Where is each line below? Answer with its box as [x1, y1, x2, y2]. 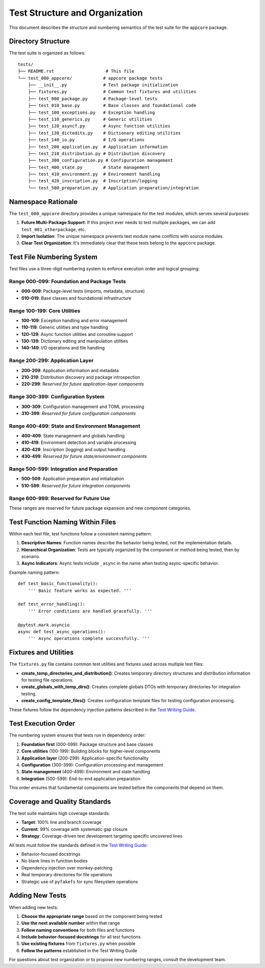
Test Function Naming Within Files [9, 518, 116, 526]
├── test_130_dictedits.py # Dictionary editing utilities [27, 130, 181, 136]
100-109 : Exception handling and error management [21, 317, 128, 323]
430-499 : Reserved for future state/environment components [21, 454, 147, 459]
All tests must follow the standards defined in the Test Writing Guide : [9, 842, 148, 848]
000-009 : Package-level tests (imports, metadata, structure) [21, 288, 145, 294]
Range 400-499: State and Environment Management [9, 422, 140, 429]
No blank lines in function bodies [21, 858, 88, 864]
